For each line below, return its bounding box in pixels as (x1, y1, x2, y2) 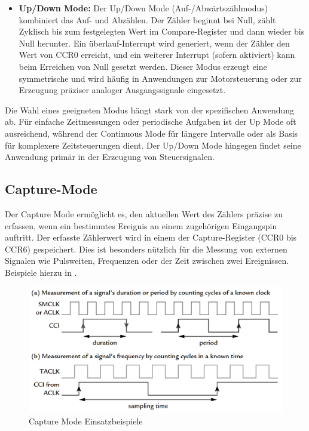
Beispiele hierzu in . (5, 266, 77, 278)
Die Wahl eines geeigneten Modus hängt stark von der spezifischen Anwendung (5, 103, 295, 116)
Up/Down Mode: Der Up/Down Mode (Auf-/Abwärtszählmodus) (19, 2, 268, 14)
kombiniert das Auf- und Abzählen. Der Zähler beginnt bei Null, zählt (19, 13, 276, 26)
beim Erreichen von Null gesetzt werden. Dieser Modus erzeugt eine (19, 60, 267, 72)
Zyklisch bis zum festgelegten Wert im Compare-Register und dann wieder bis (19, 25, 305, 38)
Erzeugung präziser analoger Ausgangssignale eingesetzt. (19, 84, 226, 96)
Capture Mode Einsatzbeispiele (29, 414, 143, 427)
